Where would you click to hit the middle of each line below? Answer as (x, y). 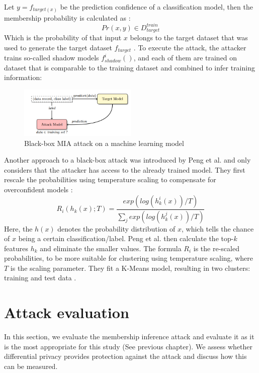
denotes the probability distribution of (116, 228)
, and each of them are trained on (185, 58)
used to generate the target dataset (58, 47)
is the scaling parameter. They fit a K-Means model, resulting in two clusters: (130, 268)
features (16, 248)
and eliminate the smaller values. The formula (111, 248)
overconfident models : (38, 190)
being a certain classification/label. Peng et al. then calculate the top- (126, 238)
